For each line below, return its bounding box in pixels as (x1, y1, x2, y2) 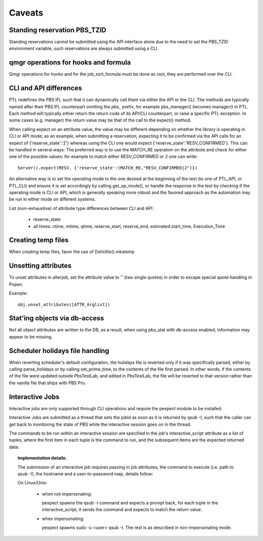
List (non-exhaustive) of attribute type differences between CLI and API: (9, 205, 154, 211)
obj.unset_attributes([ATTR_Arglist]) (18, 302, 111, 307)
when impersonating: (42, 516, 85, 521)
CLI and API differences (9, 84, 82, 92)
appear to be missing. (9, 333, 53, 339)
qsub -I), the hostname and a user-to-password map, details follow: (18, 471, 153, 477)
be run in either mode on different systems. (9, 196, 96, 202)
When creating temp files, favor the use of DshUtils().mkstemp (9, 249, 135, 255)
